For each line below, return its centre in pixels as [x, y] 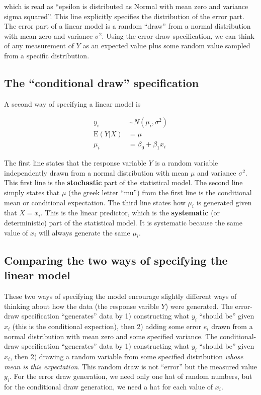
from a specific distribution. [47, 55]
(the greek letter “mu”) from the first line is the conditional [160, 192]
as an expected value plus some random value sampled [166, 46]
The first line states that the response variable [75, 163]
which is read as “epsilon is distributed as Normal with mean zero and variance [126, 6]
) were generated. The [199, 306]
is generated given [224, 202]
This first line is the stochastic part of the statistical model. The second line [123, 182]
